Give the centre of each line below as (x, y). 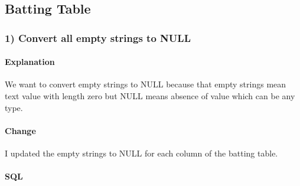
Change (20, 130)
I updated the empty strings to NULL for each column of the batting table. (141, 153)
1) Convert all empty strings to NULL (98, 37)
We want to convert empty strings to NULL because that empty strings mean (146, 84)
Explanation (30, 62)
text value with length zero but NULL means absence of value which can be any (150, 96)
